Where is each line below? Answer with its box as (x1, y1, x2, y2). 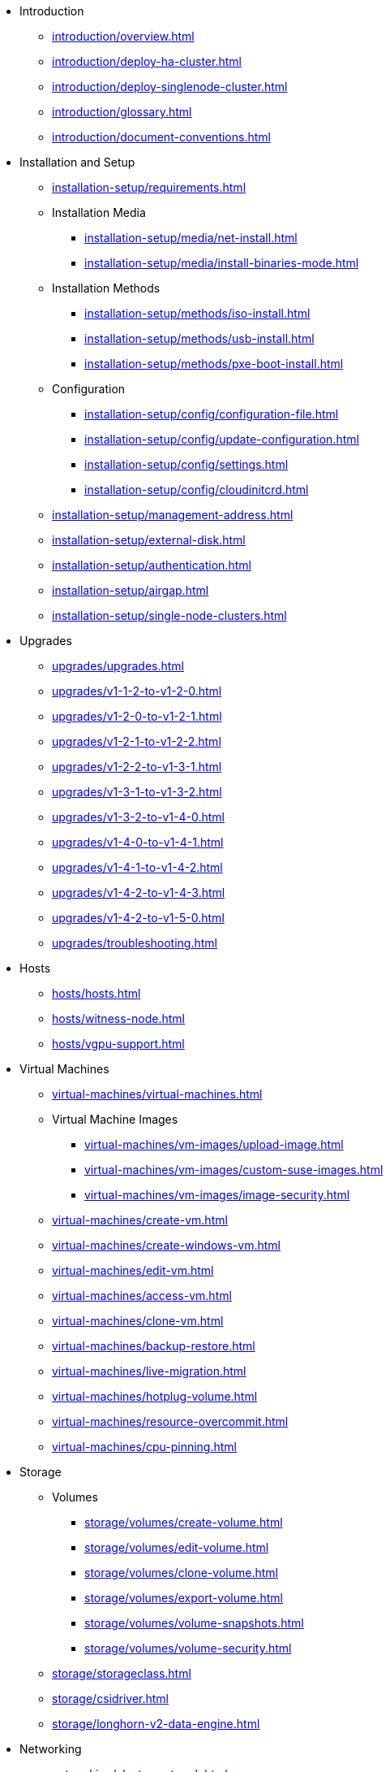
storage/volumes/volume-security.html (84, 1641, 292, 1655)
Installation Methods (52, 281, 161, 295)
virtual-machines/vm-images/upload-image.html (84, 1137, 344, 1151)
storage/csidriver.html (52, 1692, 169, 1705)
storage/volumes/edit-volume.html (84, 1540, 269, 1554)
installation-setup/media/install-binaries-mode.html (84, 256, 359, 270)
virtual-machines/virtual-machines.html (52, 1087, 263, 1101)
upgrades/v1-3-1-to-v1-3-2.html (52, 785, 222, 799)
